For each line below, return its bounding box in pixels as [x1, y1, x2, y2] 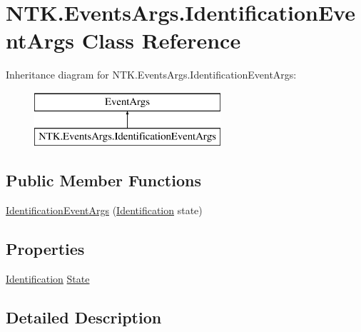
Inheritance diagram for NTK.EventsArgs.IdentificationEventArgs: [6, 67, 297, 82]
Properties [6, 238, 85, 260]
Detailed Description [6, 306, 162, 328]
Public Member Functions [6, 169, 201, 191]
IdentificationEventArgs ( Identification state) [6, 203, 203, 218]
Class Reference [81, 26, 241, 55]
